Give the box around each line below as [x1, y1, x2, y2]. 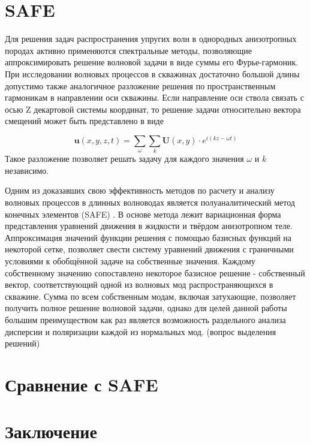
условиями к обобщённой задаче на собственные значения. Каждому [5, 255, 255, 267]
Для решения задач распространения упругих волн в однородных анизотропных [5, 32, 297, 45]
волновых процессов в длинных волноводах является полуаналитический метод [5, 196, 295, 209]
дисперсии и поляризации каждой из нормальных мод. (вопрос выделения [5, 325, 276, 337]
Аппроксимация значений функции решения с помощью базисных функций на [5, 231, 292, 243]
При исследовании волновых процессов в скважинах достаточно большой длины [5, 67, 300, 80]
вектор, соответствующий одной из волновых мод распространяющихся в [5, 278, 273, 291]
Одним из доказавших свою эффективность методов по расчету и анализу [5, 184, 275, 197]
